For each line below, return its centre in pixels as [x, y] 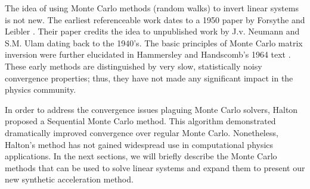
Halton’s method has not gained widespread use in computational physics [139, 144]
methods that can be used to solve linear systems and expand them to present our [155, 167]
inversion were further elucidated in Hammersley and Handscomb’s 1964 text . [148, 54]
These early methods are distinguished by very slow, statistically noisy [134, 66]
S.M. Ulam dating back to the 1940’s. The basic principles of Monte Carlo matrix [154, 42]
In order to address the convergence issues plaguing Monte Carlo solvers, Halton [151, 109]
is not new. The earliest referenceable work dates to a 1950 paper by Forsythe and [155, 19]
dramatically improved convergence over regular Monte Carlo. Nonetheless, [142, 132]
